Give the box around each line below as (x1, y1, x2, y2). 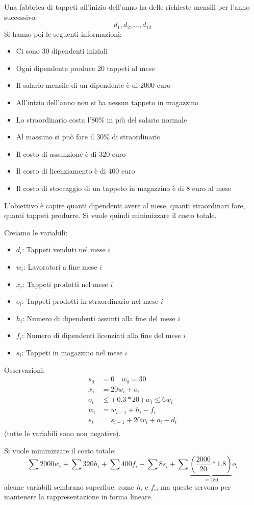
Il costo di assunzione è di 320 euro (16, 148, 126, 159)
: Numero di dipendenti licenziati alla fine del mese (21, 330, 181, 341)
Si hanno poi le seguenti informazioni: (4, 28, 122, 39)
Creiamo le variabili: (4, 227, 68, 237)
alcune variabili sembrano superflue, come (4, 481, 134, 492)
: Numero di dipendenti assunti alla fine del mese (22, 312, 175, 323)
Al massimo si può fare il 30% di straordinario (16, 131, 161, 142)
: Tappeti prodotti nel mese (22, 278, 108, 289)
